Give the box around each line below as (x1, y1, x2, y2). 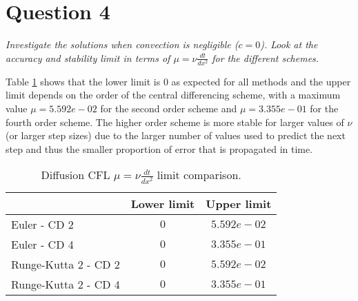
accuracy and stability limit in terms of (6, 50, 170, 65)
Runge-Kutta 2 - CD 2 (11, 256, 120, 272)
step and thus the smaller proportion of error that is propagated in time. (6, 141, 313, 156)
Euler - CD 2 (11, 216, 74, 232)
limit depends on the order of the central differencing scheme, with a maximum (6, 87, 341, 102)
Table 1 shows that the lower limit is (6, 74, 161, 88)
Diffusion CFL (41, 167, 110, 183)
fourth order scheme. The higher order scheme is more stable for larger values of (6, 114, 344, 129)
